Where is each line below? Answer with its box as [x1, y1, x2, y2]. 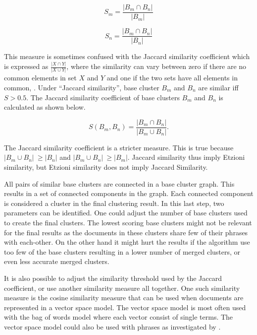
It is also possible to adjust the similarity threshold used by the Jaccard [4, 272, 222, 283]
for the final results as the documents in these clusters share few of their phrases [4, 227, 248, 237]
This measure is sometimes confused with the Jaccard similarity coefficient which [4, 51, 250, 62]
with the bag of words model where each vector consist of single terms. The [4, 312, 233, 322]
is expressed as [4, 61, 49, 71]
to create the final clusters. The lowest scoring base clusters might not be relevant [4, 217, 252, 227]
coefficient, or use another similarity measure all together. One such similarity [4, 282, 240, 293]
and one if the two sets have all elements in [106, 72, 238, 83]
